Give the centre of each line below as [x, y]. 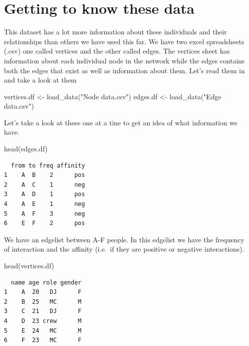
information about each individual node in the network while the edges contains [124, 60]
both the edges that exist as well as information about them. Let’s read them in [124, 70]
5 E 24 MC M [43, 331]
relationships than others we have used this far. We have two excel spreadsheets [124, 41]
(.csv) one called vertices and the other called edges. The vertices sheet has [117, 51]
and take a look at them [40, 80]
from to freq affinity [48, 165]
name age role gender [46, 282]
